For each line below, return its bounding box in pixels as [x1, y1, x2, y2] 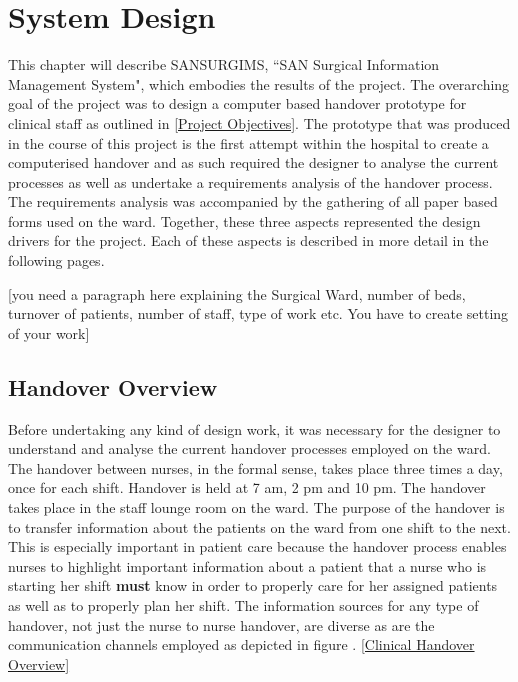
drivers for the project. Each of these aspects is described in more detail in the [8, 230, 489, 251]
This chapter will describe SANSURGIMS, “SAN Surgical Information [8, 54, 440, 75]
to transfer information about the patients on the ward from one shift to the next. [8, 516, 511, 537]
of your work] [8, 322, 90, 343]
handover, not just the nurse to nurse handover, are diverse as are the [8, 614, 435, 635]
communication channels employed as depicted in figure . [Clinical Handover [8, 634, 475, 655]
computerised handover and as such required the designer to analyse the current [8, 152, 499, 173]
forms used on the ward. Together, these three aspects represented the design [8, 210, 481, 231]
